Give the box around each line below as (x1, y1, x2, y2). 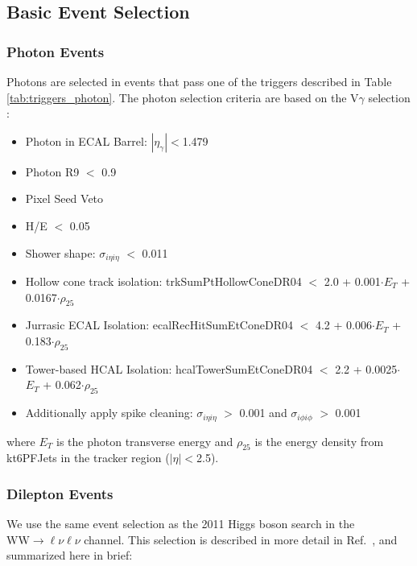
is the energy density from (254, 432, 384, 449)
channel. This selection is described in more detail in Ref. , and (84, 531, 398, 547)
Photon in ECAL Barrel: (25, 132, 147, 149)
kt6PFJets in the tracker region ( (6, 449, 170, 466)
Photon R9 (25, 163, 80, 180)
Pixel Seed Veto (25, 190, 104, 207)
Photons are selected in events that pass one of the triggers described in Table (6, 73, 392, 89)
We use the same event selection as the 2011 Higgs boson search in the (6, 515, 355, 532)
